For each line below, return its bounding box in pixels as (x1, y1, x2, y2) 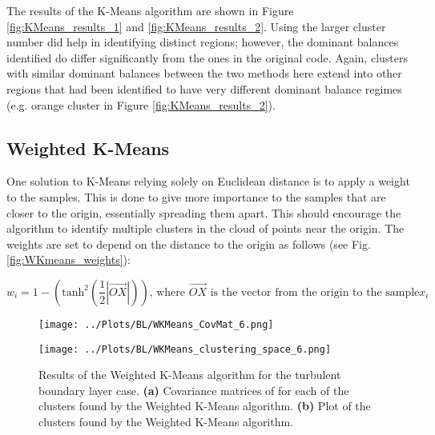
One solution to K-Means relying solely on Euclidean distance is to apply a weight (6, 173, 410, 190)
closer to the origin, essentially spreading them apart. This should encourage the (6, 204, 401, 221)
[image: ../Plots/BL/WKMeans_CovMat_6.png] (38, 318, 274, 330)
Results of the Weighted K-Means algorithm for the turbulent (38, 366, 341, 383)
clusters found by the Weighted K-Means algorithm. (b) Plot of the (38, 397, 371, 414)
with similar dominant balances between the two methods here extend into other (6, 65, 402, 82)
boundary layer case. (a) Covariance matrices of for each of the (38, 381, 349, 398)
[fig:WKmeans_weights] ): (6, 251, 131, 268)
